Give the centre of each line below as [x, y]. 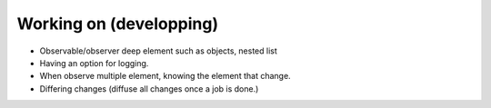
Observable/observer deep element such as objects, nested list [158, 51]
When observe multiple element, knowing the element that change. [165, 76]
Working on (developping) [118, 24]
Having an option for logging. [94, 63]
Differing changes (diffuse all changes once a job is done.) [149, 88]
